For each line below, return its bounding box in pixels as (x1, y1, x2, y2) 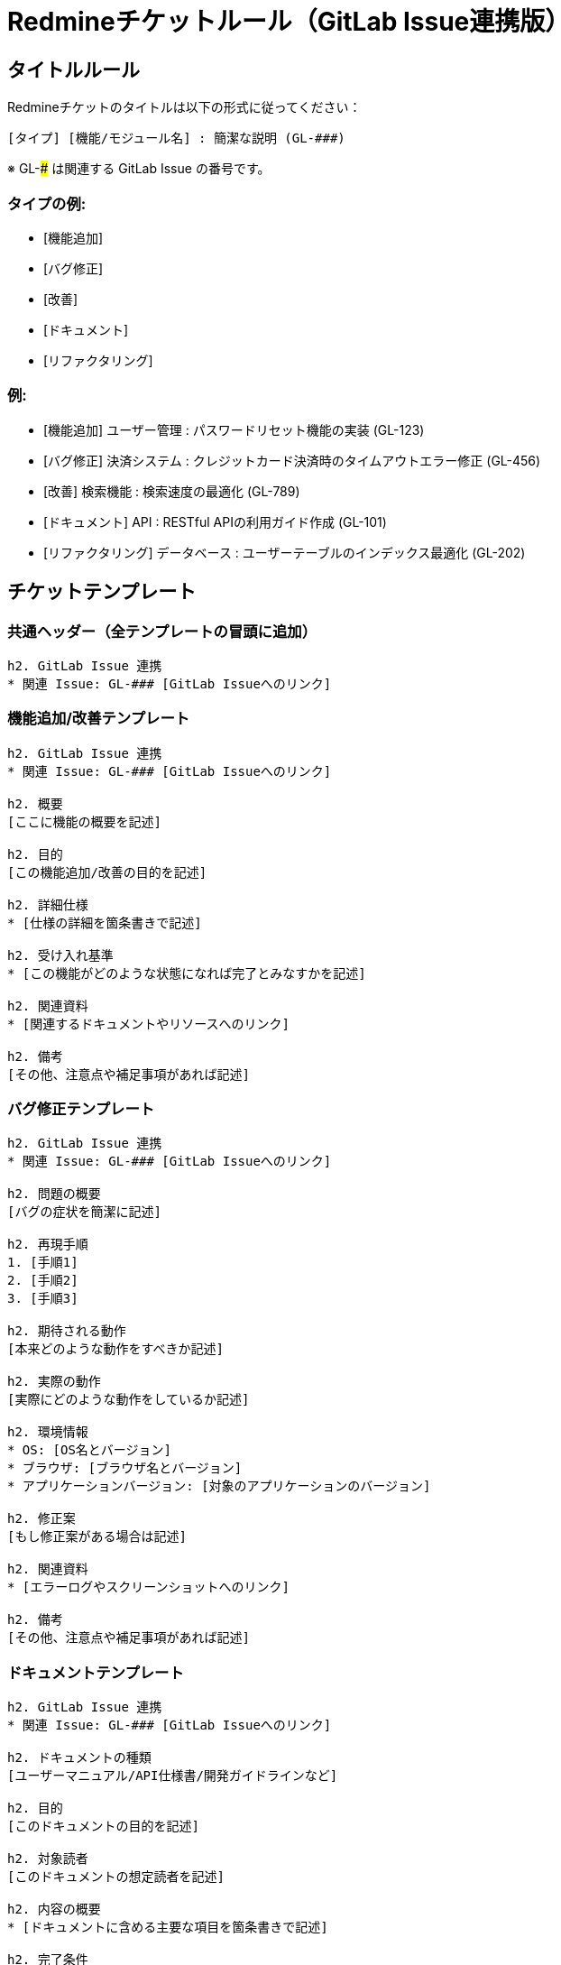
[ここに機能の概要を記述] (7, 814, 161, 829)
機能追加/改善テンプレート (7, 709, 190, 728)
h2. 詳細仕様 (7, 897, 88, 912)
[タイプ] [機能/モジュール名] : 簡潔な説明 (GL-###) (7, 131, 345, 146)
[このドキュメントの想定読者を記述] (7, 1869, 225, 1885)
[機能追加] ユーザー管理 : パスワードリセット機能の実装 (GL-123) (43, 421, 425, 438)
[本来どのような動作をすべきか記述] (7, 1342, 224, 1357)
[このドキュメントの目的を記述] (7, 1819, 199, 1834)
